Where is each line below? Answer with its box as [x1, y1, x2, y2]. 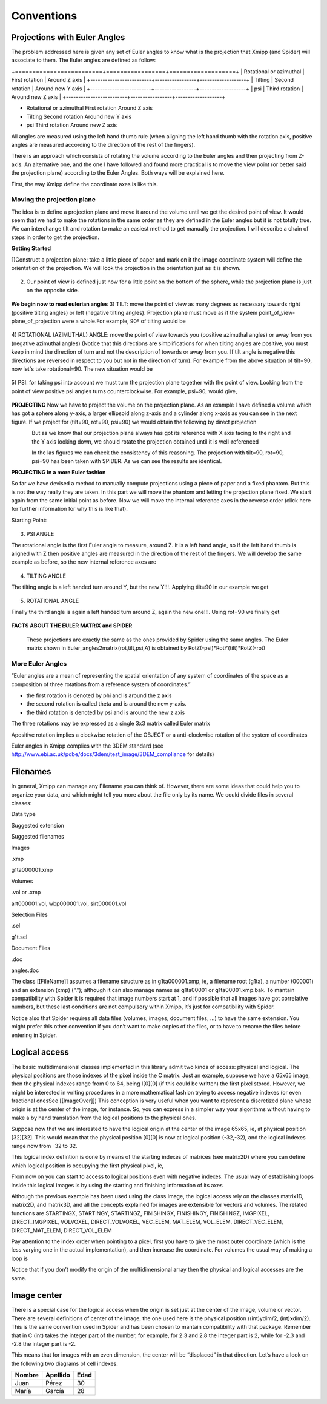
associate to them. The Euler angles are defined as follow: [11, 56, 156, 64]
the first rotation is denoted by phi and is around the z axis [26, 692, 172, 699]
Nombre [15, 1371, 39, 1380]
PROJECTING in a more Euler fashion [11, 468, 106, 476]
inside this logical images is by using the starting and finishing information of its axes [11, 1181, 223, 1189]
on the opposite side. [26, 286, 79, 294]
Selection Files [11, 911, 48, 918]
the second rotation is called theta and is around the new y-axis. [26, 700, 187, 707]
